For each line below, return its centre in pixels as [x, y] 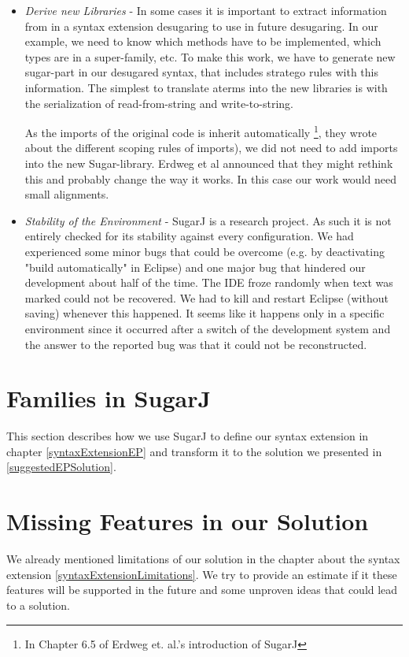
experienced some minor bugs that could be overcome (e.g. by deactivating [204, 251]
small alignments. [67, 194]
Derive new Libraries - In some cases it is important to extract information [206, 10]
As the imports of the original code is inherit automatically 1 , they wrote [201, 131]
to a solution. [38, 605]
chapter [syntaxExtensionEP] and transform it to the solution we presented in [194, 451]
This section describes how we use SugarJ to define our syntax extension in [188, 436]
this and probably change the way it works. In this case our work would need [210, 178]
